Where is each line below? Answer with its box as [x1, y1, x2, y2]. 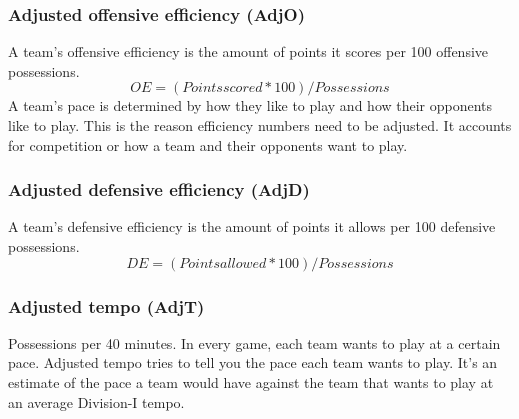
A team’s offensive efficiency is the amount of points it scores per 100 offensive [8, 41, 489, 62]
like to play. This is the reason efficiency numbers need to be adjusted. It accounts [8, 115, 512, 135]
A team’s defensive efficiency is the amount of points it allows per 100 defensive [8, 216, 496, 237]
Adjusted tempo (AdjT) [8, 293, 205, 318]
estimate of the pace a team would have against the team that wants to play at [8, 372, 494, 392]
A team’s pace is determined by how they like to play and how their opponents [8, 95, 493, 116]
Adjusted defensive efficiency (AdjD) [8, 177, 310, 202]
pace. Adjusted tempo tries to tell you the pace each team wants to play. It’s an [8, 352, 498, 373]
